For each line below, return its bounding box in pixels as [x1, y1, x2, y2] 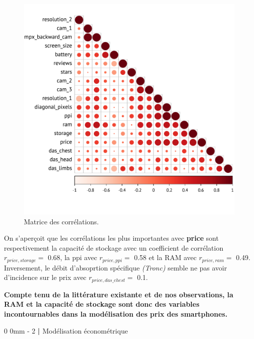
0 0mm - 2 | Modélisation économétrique [4, 325, 128, 336]
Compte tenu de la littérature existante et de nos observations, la [4, 289, 234, 299]
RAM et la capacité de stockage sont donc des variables [4, 299, 200, 309]
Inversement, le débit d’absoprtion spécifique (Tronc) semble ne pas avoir [4, 262, 227, 272]
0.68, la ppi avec [48, 252, 97, 263]
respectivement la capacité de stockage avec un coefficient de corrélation [4, 242, 224, 253]
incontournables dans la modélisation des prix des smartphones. [4, 309, 228, 319]
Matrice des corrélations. [24, 216, 99, 226]
